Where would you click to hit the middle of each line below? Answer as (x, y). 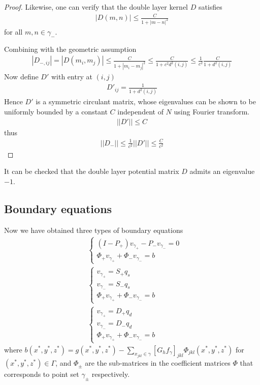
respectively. (111, 374)
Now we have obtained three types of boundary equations (94, 230)
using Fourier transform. (212, 111)
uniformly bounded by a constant (56, 111)
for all (13, 32)
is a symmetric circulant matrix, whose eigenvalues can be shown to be (146, 101)
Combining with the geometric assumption (70, 49)
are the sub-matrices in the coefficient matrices (158, 363)
